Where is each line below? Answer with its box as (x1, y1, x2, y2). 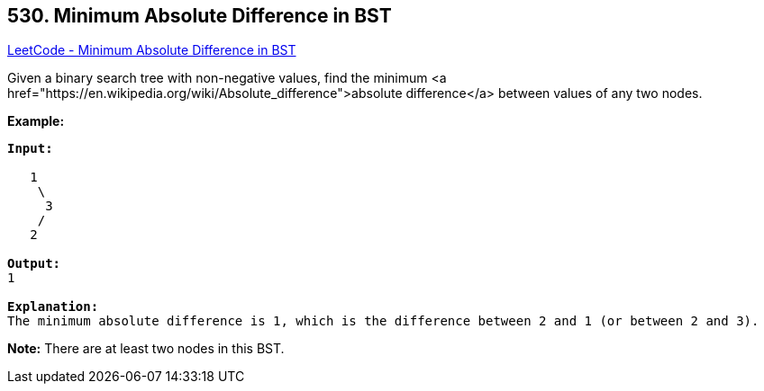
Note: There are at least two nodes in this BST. (7, 341, 285, 357)
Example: (7, 113, 65, 129)
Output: (7, 256, 61, 271)
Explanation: (7, 299, 99, 315)
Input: (7, 141, 53, 156)
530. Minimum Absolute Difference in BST (7, 4, 392, 27)
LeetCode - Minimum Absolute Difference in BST (7, 42, 296, 58)
